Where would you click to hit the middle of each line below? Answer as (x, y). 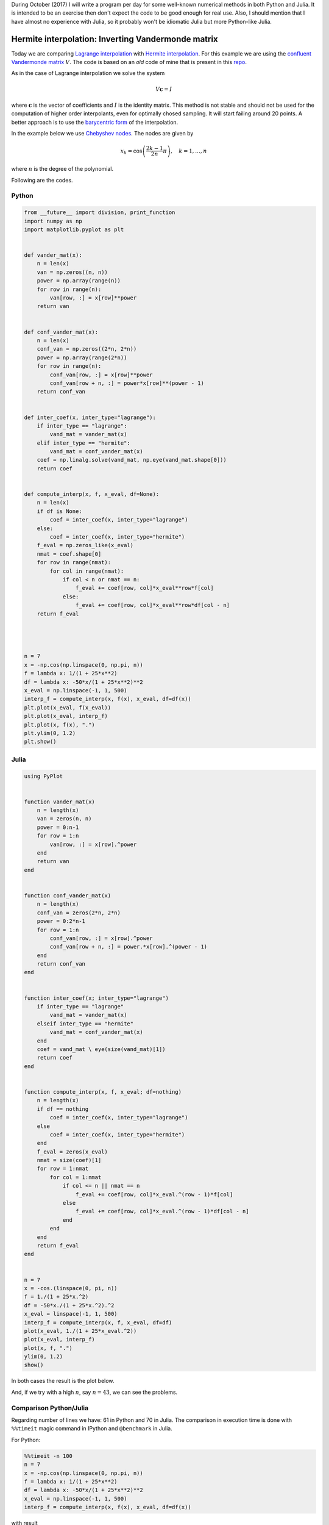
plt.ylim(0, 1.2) (50, 733)
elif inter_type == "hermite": (83, 443)
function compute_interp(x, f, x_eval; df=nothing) (103, 1092)
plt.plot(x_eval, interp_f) (66, 716)
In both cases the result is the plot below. (63, 1381)
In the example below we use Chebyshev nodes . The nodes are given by (102, 134)
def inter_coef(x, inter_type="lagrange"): (90, 417)
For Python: (26, 1440)
